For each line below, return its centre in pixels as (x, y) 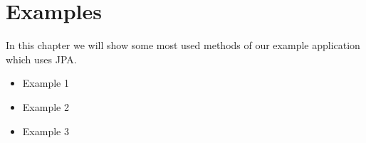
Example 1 (46, 83)
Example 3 (46, 131)
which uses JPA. (41, 59)
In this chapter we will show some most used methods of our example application (183, 45)
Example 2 (46, 106)
